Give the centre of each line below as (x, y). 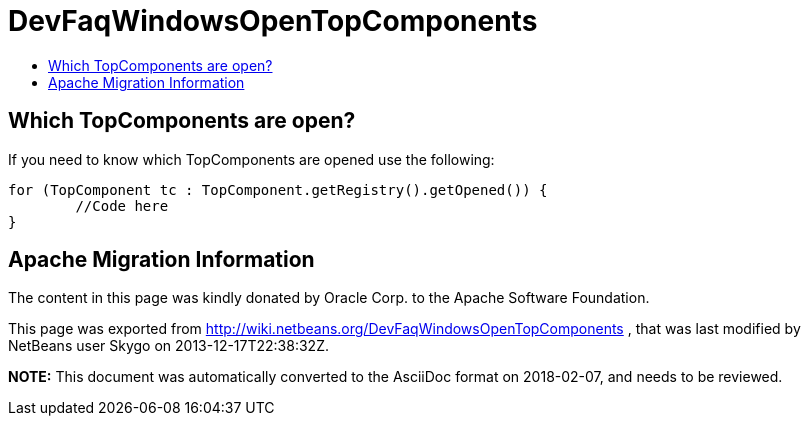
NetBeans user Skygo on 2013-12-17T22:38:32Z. (168, 346)
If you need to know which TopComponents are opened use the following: (251, 159)
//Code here (122, 205)
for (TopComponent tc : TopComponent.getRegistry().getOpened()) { (278, 189)
